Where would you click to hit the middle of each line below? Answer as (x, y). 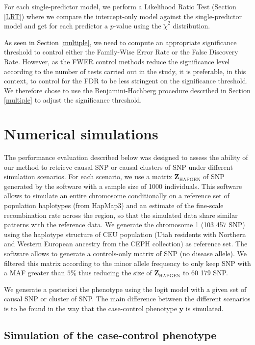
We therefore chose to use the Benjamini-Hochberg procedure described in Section (127, 90)
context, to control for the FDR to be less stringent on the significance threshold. (126, 81)
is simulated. (204, 308)
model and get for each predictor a (56, 26)
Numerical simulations (81, 134)
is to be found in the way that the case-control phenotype (90, 308)
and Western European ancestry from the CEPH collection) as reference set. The (126, 244)
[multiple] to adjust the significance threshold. (73, 100)
